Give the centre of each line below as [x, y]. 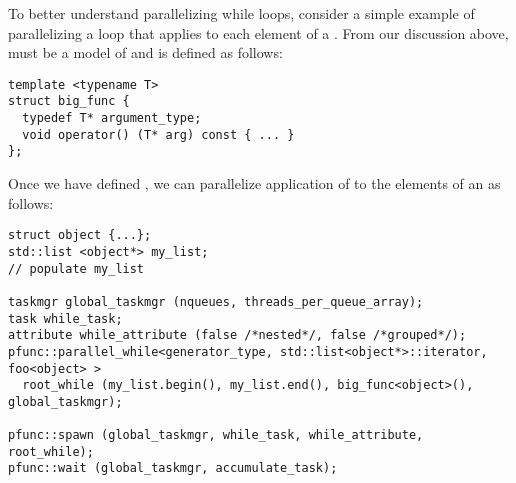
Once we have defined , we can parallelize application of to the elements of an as [254, 183]
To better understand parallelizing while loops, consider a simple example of [241, 13]
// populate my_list [76, 268]
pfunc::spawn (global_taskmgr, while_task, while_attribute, [216, 435]
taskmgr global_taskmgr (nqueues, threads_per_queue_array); [216, 301]
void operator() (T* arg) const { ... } [158, 134]
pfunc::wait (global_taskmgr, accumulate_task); [173, 468]
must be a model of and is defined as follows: [145, 52]
